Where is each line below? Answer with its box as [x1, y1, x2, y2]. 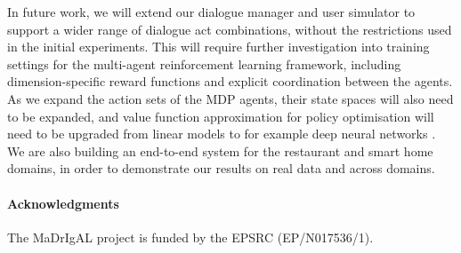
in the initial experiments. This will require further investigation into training [7, 37, 430, 56]
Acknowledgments [7, 194, 119, 212]
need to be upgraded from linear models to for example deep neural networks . [7, 124, 436, 143]
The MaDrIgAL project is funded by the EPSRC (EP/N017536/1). [7, 227, 374, 246]
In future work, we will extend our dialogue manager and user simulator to [7, 3, 416, 20]
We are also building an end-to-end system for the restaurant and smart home [7, 141, 433, 160]
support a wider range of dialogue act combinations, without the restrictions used [7, 20, 452, 38]
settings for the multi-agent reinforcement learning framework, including [7, 54, 401, 73]
